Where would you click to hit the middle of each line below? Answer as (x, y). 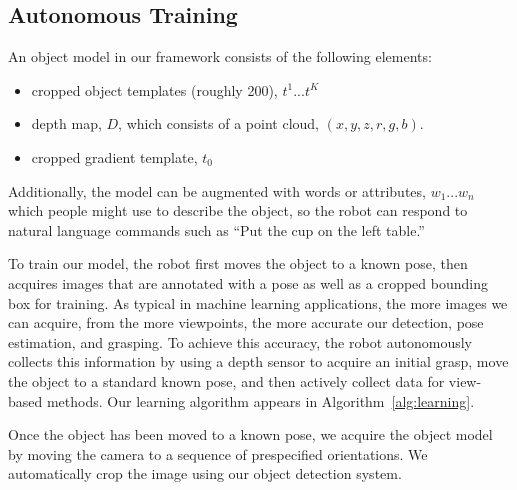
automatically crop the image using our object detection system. (205, 473)
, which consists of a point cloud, (218, 123)
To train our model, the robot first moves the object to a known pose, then (238, 263)
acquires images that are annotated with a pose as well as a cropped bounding (248, 282)
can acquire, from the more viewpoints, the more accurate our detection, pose (246, 322)
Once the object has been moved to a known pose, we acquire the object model (250, 434)
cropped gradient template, (114, 156)
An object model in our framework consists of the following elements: (220, 56)
